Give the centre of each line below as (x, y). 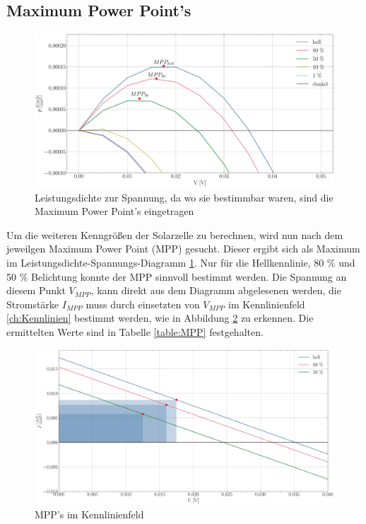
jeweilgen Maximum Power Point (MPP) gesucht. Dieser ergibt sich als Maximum (183, 249)
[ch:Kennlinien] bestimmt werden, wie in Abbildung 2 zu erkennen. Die (160, 318)
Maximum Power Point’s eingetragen (114, 211)
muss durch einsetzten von (143, 304)
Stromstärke (33, 304)
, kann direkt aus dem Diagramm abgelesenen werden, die (216, 290)
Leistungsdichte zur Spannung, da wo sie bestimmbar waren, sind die (184, 197)
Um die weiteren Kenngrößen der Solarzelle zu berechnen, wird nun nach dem (175, 234)
